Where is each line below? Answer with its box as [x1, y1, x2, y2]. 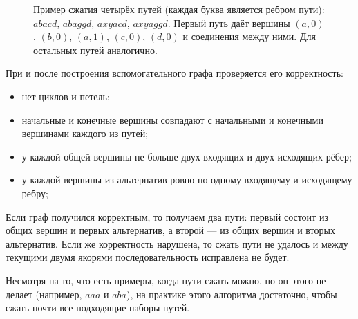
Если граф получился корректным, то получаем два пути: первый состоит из [6, 209, 328, 224]
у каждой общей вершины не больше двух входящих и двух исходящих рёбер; [21, 149, 352, 163]
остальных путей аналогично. [33, 42, 158, 57]
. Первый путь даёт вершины [167, 15, 290, 30]
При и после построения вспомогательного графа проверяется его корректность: [6, 66, 343, 80]
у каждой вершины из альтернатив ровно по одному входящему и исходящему [21, 172, 352, 187]
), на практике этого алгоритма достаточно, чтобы [126, 286, 337, 301]
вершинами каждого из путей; [21, 126, 149, 140]
